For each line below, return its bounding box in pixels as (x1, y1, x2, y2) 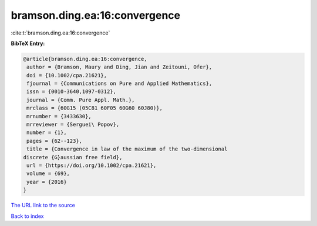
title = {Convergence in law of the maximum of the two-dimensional (26, 146, 228, 152)
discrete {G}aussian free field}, (23, 154, 123, 160)
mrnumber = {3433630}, (26, 113, 92, 119)
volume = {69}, (26, 170, 70, 177)
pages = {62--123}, (26, 138, 82, 144)
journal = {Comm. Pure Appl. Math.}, (26, 97, 135, 103)
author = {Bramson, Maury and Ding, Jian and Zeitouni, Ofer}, (26, 64, 213, 70)
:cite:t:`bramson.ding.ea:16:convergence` (11, 29, 110, 36)
